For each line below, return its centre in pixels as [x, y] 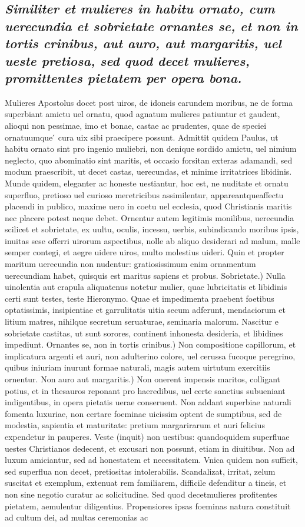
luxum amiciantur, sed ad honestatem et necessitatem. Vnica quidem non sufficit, [151, 460]
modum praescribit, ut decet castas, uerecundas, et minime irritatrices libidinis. [148, 171]
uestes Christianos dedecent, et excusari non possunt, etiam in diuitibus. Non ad [150, 448]
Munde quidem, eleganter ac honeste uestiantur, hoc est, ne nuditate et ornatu [147, 183]
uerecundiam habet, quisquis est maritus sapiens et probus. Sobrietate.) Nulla [145, 275]
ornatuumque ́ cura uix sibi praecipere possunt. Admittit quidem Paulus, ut [142, 137]
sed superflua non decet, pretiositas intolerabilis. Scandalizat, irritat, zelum [140, 471]
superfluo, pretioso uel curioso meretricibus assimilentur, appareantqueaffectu [144, 194]
